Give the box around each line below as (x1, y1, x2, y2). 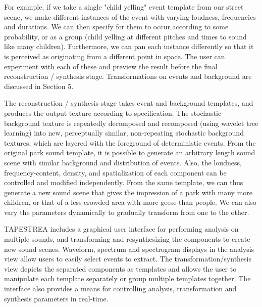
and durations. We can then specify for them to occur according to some (4, 21, 229, 32)
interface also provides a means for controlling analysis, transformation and (4, 283, 237, 294)
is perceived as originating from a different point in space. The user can (4, 51, 225, 61)
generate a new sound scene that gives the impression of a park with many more (4, 187, 253, 197)
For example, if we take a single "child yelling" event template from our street (4, 2, 244, 12)
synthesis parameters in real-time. (4, 293, 109, 303)
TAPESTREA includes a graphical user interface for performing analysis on (4, 224, 239, 234)
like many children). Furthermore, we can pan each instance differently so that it (4, 41, 254, 52)
